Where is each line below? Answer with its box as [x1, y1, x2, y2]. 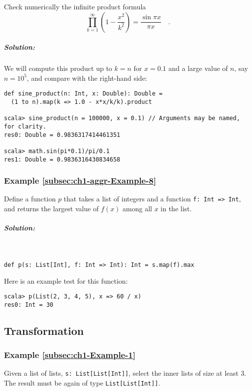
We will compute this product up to [4, 63, 112, 73]
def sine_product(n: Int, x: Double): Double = [4, 90, 163, 98]
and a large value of [168, 63, 228, 73]
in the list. [160, 203, 192, 214]
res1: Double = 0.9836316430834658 [4, 156, 121, 163]
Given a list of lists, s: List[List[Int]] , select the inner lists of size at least [4, 368, 239, 378]
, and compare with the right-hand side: [27, 72, 147, 83]
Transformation [4, 323, 84, 338]
